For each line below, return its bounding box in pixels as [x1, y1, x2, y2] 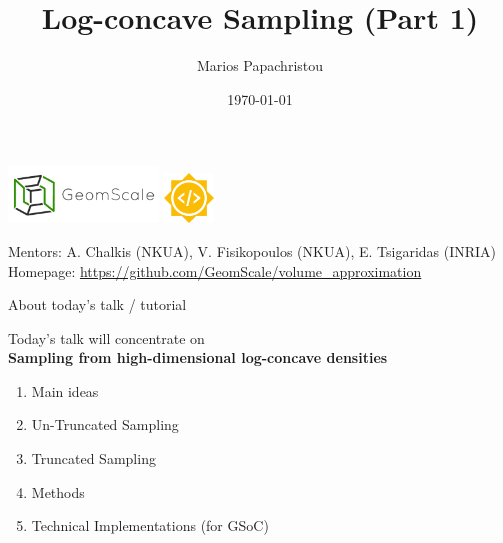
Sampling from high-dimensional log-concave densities [8, 347, 388, 368]
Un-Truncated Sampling [31, 414, 179, 435]
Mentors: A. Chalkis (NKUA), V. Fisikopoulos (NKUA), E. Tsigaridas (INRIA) [8, 240, 497, 261]
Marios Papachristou [196, 55, 324, 76]
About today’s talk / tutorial [8, 294, 187, 315]
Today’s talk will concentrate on [8, 327, 205, 348]
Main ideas [31, 380, 99, 401]
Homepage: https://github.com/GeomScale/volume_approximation [8, 260, 422, 281]
